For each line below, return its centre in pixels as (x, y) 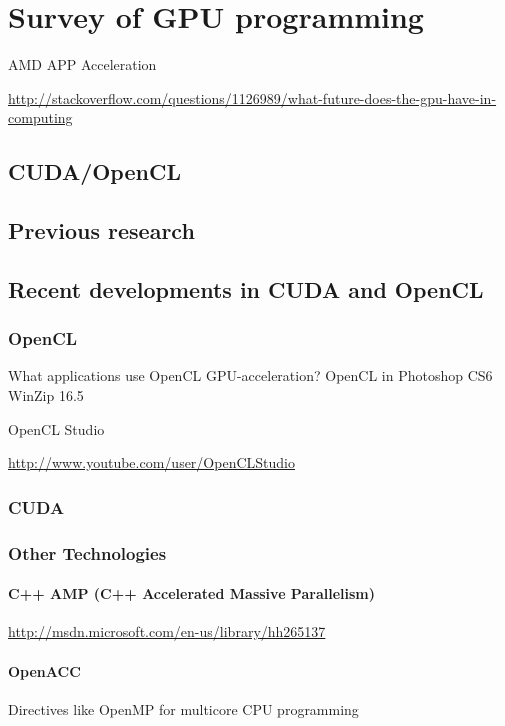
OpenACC (44, 670)
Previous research (101, 230)
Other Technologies (87, 552)
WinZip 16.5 (46, 395)
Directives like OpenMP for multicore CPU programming (183, 708)
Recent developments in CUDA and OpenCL (246, 288)
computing (40, 117)
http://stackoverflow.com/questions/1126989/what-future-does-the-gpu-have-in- (252, 97)
